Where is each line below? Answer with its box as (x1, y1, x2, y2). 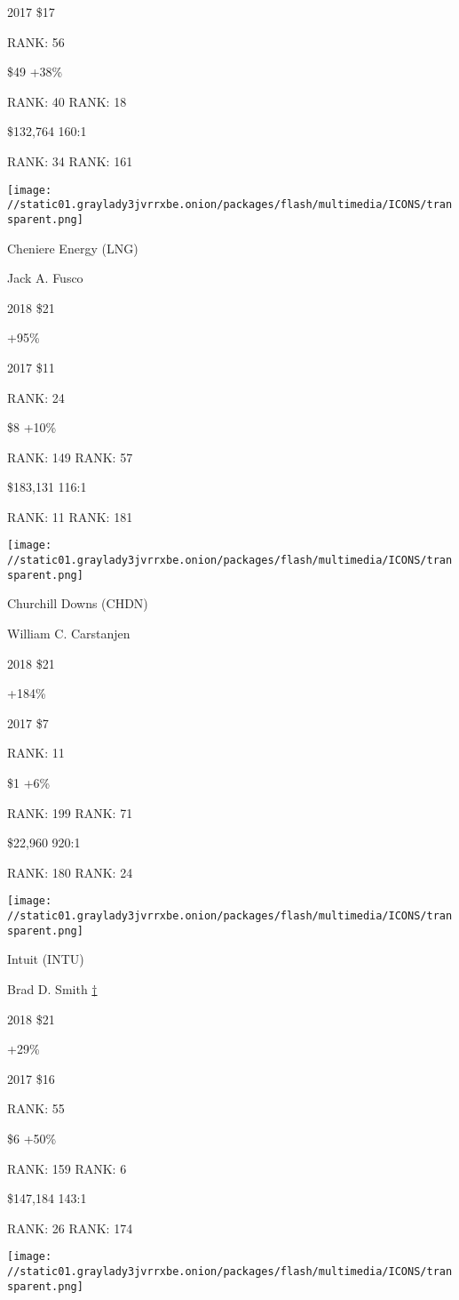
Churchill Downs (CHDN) (7, 594, 148, 613)
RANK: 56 (7, 32, 65, 51)
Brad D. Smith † (7, 979, 98, 998)
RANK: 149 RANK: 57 (7, 447, 133, 466)
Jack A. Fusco (7, 269, 83, 287)
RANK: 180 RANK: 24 (7, 863, 133, 881)
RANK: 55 (7, 1099, 65, 1118)
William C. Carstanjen (7, 624, 131, 643)
